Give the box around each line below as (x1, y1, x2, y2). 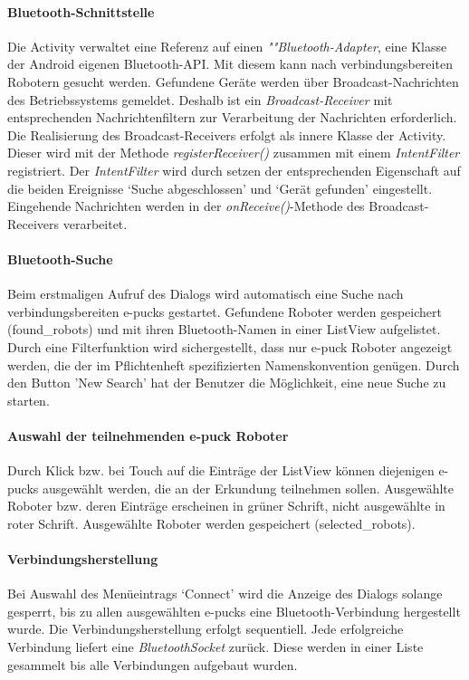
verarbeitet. (62, 214, 128, 233)
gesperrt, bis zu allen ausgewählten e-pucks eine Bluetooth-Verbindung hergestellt (7, 601, 461, 620)
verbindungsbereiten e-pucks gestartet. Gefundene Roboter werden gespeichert (7, 302, 442, 321)
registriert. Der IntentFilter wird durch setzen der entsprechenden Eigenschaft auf (7, 160, 461, 179)
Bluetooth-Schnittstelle (7, 2, 155, 21)
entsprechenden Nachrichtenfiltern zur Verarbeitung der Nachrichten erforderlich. (7, 108, 457, 127)
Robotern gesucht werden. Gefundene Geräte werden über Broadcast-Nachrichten (7, 72, 459, 91)
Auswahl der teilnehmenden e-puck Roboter (7, 426, 289, 445)
